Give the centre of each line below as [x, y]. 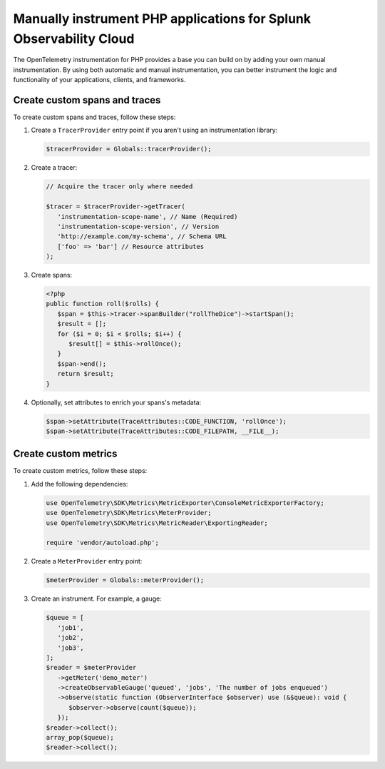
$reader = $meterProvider [91, 668]
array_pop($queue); [80, 738]
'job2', [71, 638]
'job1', [71, 627]
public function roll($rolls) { [103, 304]
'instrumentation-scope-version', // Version [138, 226]
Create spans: [52, 275]
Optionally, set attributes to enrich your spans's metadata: [116, 402]
